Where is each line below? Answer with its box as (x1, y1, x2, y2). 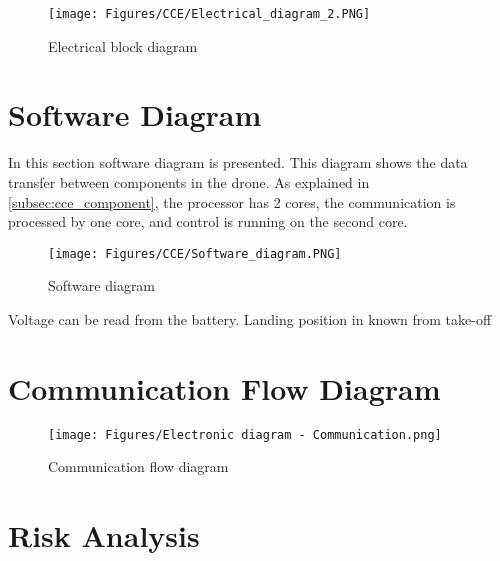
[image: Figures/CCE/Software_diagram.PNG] (48, 246, 342, 261)
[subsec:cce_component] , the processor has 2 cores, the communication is (8, 191, 456, 212)
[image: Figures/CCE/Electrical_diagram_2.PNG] (48, 7, 371, 21)
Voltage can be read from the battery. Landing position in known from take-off (8, 309, 492, 329)
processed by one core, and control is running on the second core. (8, 211, 408, 232)
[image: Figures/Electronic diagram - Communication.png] (48, 427, 442, 442)
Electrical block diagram (48, 35, 198, 56)
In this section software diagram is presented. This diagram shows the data (8, 152, 468, 173)
